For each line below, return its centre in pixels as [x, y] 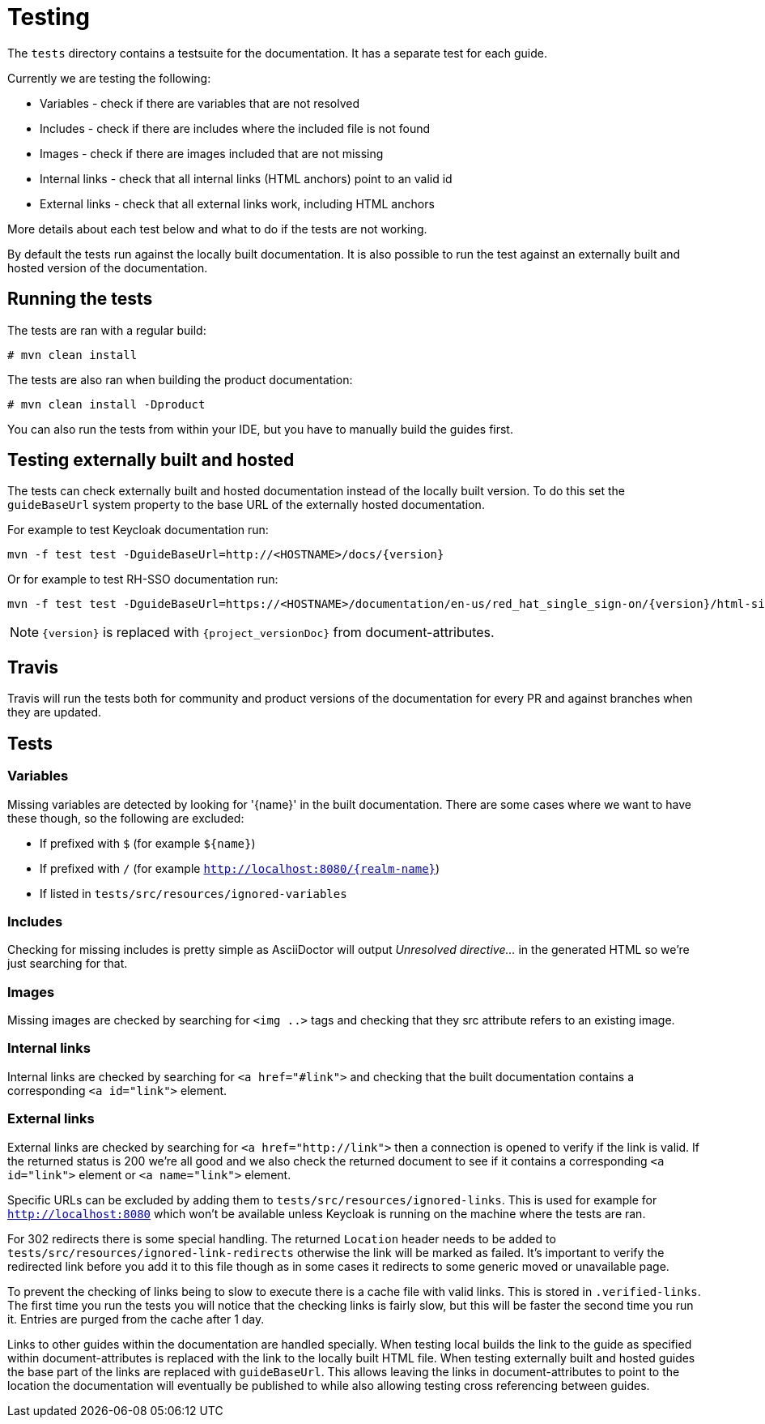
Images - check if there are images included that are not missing [212, 153]
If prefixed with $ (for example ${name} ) [148, 843]
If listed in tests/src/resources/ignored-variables [193, 893]
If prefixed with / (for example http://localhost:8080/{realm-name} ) [240, 868]
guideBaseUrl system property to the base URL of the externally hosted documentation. [246, 505]
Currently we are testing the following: [109, 78]
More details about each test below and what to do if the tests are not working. [217, 229]
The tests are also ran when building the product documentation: [180, 379]
